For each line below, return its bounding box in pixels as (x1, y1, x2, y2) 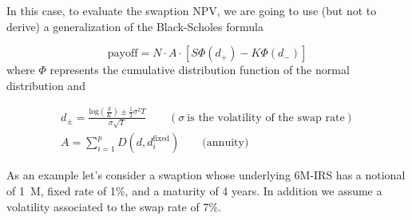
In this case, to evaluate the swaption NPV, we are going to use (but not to (6, 2, 377, 18)
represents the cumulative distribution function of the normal (50, 61, 350, 78)
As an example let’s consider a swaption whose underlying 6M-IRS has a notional (6, 167, 406, 183)
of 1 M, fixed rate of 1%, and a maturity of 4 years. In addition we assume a (6, 183, 382, 199)
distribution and (6, 77, 85, 93)
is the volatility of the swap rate (187, 112, 345, 124)
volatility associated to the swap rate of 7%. (6, 198, 221, 214)
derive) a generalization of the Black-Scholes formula (6, 18, 263, 34)
